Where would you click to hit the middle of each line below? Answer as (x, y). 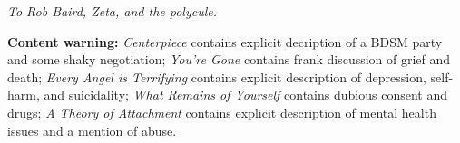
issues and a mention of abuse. (92, 130)
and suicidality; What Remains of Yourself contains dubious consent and (245, 95)
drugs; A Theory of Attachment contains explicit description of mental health (222, 112)
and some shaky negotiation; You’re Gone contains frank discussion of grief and (229, 59)
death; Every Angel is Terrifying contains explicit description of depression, (217, 76)
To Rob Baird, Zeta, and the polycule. (113, 11)
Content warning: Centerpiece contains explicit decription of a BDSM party (225, 41)
